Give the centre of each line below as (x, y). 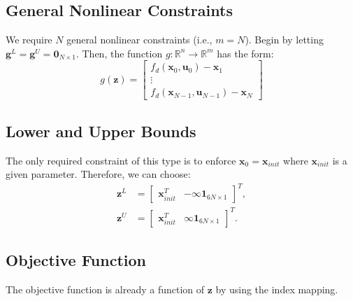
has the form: (245, 53)
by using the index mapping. (277, 289)
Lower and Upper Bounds (101, 131)
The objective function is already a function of (105, 289)
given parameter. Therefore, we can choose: (98, 174)
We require (29, 40)
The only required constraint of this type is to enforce (121, 160)
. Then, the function (119, 53)
